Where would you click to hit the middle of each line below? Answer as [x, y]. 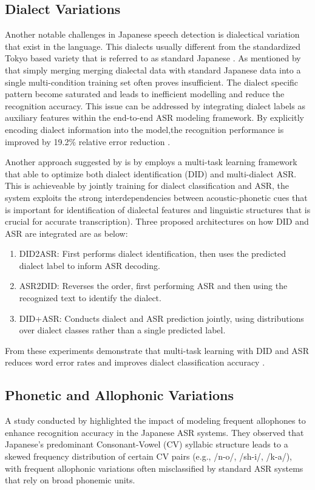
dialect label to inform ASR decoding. [90, 265]
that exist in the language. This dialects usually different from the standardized [153, 46]
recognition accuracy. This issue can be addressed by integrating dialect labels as [155, 105]
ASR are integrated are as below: [66, 233]
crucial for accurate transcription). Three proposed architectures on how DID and [157, 221]
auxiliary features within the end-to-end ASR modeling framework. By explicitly [154, 117]
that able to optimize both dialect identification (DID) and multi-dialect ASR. [151, 173]
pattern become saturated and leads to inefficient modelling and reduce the [145, 94]
